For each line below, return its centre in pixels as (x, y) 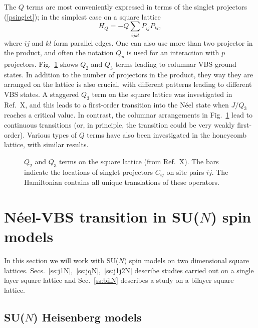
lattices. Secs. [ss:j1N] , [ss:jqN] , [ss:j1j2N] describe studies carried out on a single (129, 270)
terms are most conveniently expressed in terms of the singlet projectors (137, 7)
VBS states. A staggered (42, 94)
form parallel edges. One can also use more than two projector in (153, 42)
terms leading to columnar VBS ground (176, 64)
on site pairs (185, 172)
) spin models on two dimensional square (186, 260)
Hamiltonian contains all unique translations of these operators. (122, 182)
